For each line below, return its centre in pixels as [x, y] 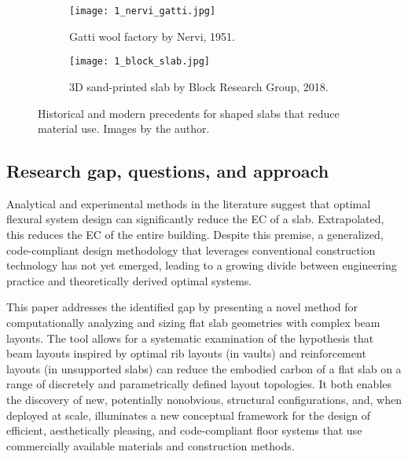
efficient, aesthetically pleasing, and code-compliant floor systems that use [184, 430]
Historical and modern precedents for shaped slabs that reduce [189, 113]
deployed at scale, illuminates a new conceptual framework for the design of [189, 415]
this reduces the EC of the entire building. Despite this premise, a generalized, [195, 235]
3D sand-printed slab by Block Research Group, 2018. [199, 86]
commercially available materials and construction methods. [151, 445]
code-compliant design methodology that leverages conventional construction [191, 250]
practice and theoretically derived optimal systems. [129, 280]
